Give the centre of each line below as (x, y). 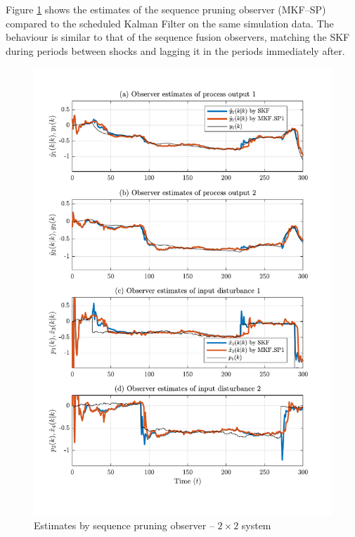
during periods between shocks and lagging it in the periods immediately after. (175, 50)
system (256, 525)
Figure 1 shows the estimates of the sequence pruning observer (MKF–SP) (166, 9)
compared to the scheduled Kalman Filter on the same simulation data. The (170, 23)
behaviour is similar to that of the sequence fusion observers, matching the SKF (178, 37)
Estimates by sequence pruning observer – (124, 525)
